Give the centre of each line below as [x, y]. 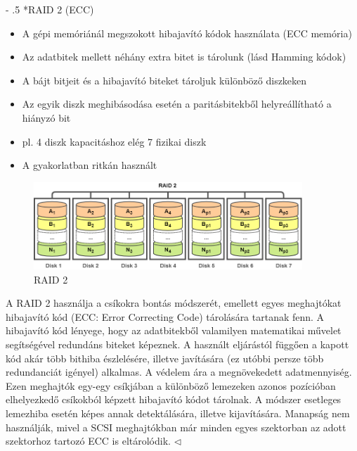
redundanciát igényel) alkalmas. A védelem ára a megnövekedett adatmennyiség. [179, 372]
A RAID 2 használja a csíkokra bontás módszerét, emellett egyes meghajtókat [174, 303]
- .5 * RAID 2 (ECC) [50, 9]
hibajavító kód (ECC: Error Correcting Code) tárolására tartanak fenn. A [165, 316]
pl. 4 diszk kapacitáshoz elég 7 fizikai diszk [114, 141]
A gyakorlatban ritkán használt [90, 165]
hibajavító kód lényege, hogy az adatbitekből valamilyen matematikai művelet [174, 330]
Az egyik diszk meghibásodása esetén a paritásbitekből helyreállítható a [177, 104]
